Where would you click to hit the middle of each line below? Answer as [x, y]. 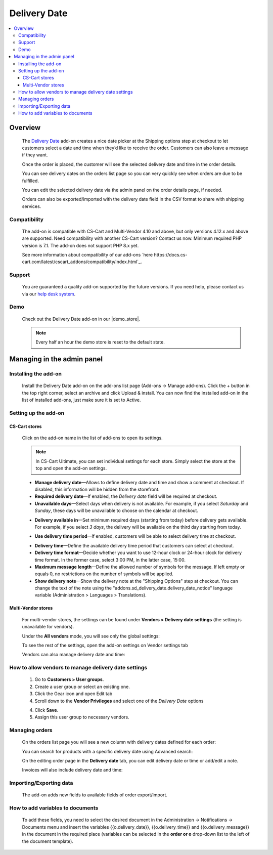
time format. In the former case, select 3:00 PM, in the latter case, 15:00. [110, 560]
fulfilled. [30, 181]
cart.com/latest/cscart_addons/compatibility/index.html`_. [82, 262]
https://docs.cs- [171, 254]
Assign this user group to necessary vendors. [82, 717]
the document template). [48, 841]
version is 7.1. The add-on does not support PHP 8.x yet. [80, 245]
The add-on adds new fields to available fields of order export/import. [95, 795]
